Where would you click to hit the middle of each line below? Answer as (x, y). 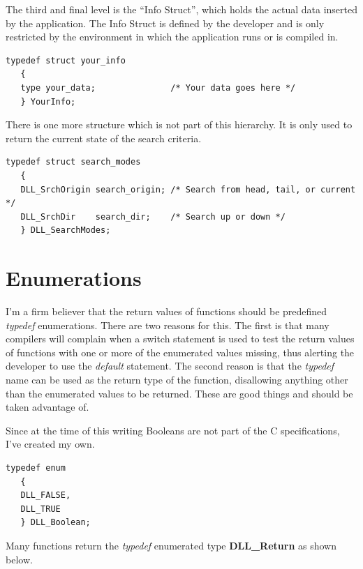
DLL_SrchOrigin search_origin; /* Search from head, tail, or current (188, 189)
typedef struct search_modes (73, 162)
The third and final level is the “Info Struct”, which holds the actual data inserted (181, 9)
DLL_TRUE (40, 509)
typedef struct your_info (66, 60)
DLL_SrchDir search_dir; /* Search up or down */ (153, 217)
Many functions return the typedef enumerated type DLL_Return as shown (171, 545)
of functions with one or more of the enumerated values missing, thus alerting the (180, 352)
